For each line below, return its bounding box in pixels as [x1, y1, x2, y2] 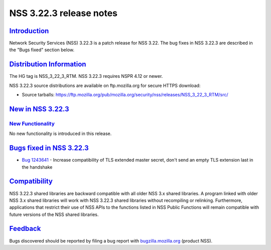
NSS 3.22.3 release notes [9, 8, 118, 19]
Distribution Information [9, 60, 86, 69]
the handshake [22, 164, 53, 170]
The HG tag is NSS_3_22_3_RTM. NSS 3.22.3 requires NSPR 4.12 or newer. [9, 73, 163, 79]
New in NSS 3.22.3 [9, 104, 69, 113]
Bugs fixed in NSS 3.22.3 [9, 144, 89, 153]
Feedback [9, 224, 41, 233]
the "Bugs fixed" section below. [9, 47, 75, 53]
